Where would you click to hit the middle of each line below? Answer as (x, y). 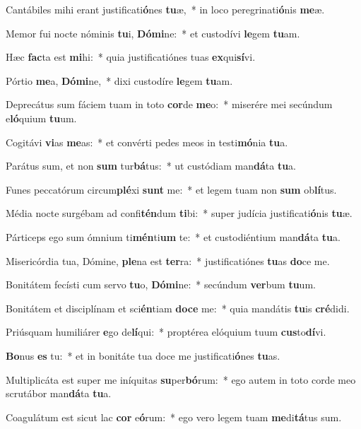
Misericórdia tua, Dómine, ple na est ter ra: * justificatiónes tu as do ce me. (168, 260)
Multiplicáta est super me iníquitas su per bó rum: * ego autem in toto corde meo (181, 379)
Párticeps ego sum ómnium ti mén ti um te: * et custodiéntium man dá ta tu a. (173, 236)
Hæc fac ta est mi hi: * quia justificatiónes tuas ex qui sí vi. (131, 57)
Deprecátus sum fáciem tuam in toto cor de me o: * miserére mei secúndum (169, 104)
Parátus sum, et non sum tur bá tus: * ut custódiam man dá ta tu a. (151, 166)
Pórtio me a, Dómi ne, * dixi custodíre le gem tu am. (119, 80)
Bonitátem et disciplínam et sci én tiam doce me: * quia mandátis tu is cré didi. (178, 308)
